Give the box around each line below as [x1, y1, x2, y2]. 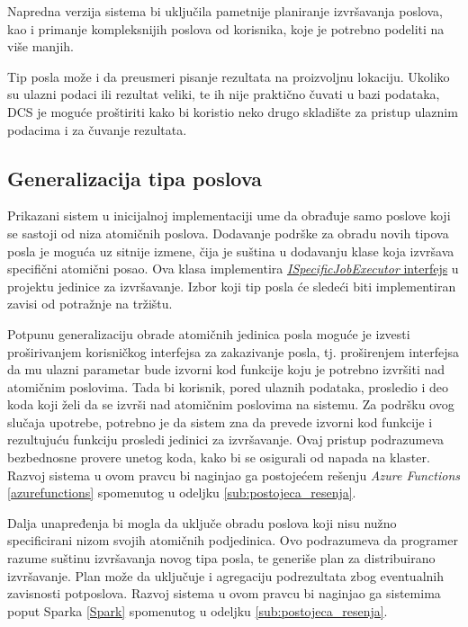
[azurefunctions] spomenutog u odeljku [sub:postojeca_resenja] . [7, 483, 356, 502]
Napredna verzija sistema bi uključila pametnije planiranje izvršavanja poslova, [7, 2, 443, 20]
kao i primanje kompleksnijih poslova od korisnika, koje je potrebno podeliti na [7, 19, 445, 38]
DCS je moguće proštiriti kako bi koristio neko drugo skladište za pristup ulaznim [7, 102, 458, 121]
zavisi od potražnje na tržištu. [7, 294, 173, 313]
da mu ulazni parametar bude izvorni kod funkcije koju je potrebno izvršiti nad [7, 360, 445, 379]
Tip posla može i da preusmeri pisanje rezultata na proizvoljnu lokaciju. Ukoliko [7, 67, 450, 85]
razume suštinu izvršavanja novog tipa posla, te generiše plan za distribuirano [7, 549, 436, 568]
